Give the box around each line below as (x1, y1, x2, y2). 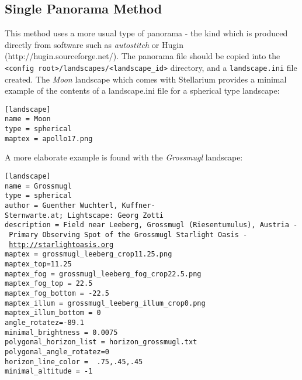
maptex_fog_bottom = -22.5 (5, 289, 109, 297)
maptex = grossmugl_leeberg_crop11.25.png (5, 250, 172, 259)
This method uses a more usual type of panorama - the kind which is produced (5, 27, 288, 39)
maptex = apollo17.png (5, 134, 93, 143)
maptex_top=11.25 (5, 259, 72, 268)
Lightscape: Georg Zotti (67, 211, 164, 220)
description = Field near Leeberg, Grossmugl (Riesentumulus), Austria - (5, 221, 298, 230)
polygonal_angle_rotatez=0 (5, 347, 109, 356)
